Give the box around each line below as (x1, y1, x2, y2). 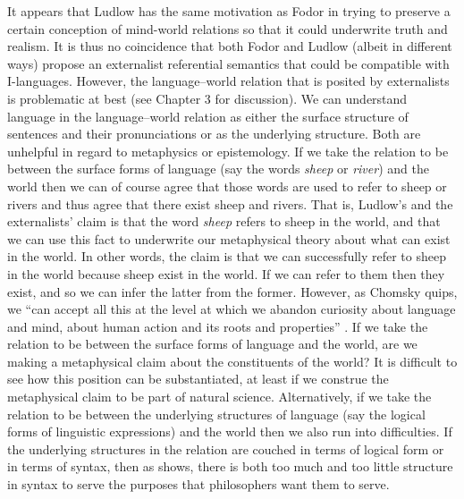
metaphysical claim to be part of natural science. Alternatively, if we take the (7, 387, 432, 406)
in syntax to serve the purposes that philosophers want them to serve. (7, 475, 390, 494)
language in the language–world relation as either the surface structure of (7, 106, 409, 125)
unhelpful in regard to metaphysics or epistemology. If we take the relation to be (7, 141, 449, 160)
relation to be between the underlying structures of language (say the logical (7, 404, 426, 423)
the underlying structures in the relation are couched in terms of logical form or (7, 439, 444, 458)
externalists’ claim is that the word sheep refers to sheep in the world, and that (7, 212, 441, 231)
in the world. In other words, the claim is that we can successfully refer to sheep (7, 247, 446, 266)
